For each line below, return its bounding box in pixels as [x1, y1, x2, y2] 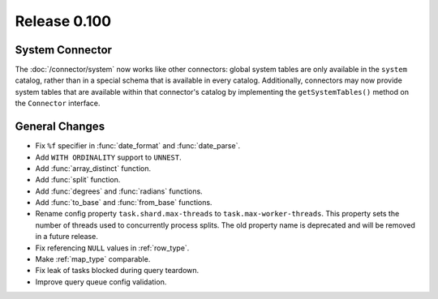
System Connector [15, 43, 113, 57]
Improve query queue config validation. [35, 276, 167, 287]
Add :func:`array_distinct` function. [35, 163, 152, 173]
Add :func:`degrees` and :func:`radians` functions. [35, 186, 203, 196]
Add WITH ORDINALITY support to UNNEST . [35, 152, 182, 162]
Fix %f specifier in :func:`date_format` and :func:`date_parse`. [35, 141, 241, 151]
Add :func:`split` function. [35, 175, 121, 185]
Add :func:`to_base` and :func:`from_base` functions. [35, 198, 213, 207]
